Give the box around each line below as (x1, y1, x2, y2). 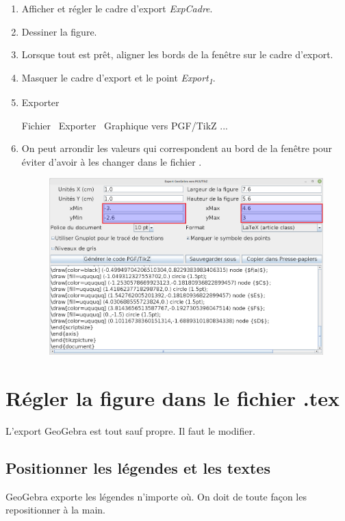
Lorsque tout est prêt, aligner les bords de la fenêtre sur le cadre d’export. (21, 47, 333, 62)
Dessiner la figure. (21, 24, 97, 38)
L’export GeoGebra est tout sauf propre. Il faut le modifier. (5, 423, 255, 437)
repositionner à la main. (5, 503, 106, 517)
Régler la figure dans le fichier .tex (5, 383, 340, 411)
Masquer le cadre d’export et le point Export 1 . (21, 70, 216, 86)
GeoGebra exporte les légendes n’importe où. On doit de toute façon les (5, 489, 307, 503)
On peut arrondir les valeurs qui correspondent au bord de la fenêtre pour (21, 141, 333, 155)
